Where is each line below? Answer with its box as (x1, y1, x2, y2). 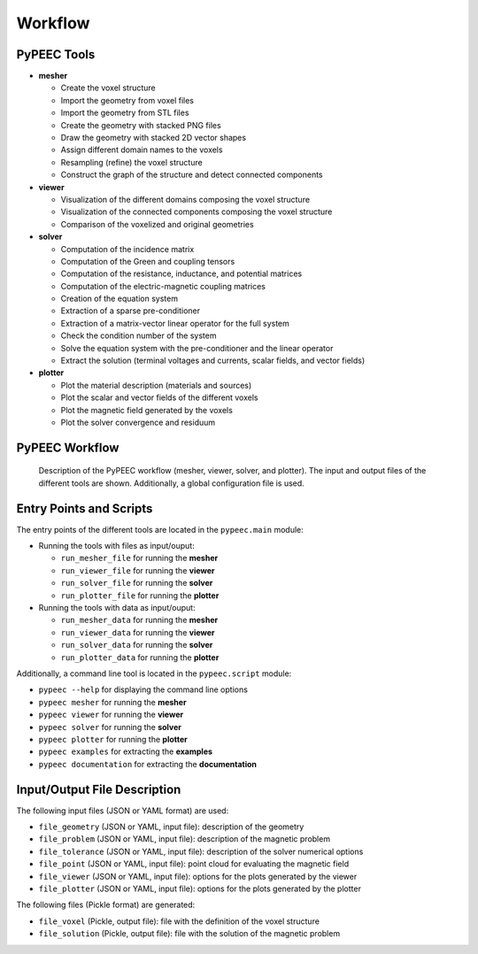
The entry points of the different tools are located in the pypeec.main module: (16, 524, 305, 535)
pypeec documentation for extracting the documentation (38, 758, 257, 769)
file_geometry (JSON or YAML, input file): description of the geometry (38, 821, 305, 832)
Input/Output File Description (16, 781, 181, 796)
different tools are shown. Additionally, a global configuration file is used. (38, 478, 305, 489)
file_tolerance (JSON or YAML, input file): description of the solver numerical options (38, 846, 364, 857)
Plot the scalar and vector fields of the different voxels (60, 392, 258, 403)
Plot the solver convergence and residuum (60, 417, 216, 427)
